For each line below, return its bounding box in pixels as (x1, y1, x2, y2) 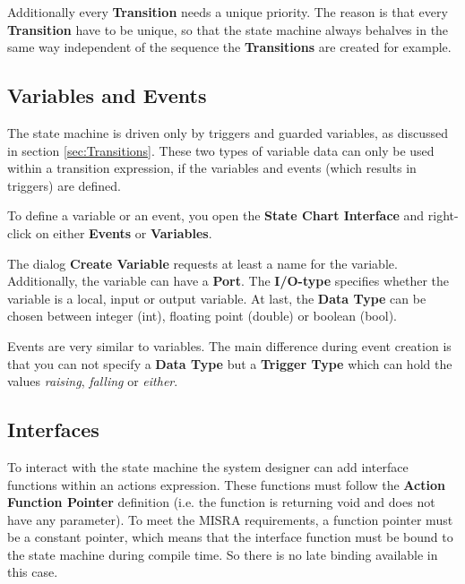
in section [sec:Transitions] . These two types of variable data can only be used (7, 141, 435, 159)
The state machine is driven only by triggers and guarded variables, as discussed (7, 123, 448, 142)
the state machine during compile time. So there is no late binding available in (7, 545, 438, 563)
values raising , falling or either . (7, 372, 178, 391)
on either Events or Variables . (35, 223, 212, 242)
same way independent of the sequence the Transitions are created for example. (7, 38, 452, 56)
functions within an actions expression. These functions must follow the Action (7, 475, 445, 494)
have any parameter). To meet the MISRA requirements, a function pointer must (7, 510, 453, 528)
